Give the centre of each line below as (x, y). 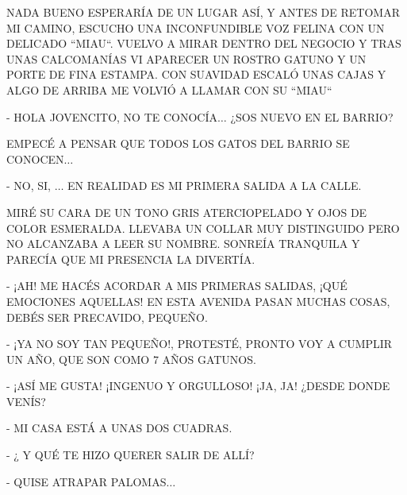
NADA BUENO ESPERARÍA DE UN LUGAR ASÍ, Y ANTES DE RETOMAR (203, 12)
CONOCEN (35, 159)
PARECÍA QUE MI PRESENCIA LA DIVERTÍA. (131, 259)
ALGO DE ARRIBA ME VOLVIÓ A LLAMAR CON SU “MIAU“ (169, 89)
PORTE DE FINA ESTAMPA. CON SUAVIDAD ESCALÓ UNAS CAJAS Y (196, 74)
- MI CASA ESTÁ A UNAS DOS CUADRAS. (119, 428)
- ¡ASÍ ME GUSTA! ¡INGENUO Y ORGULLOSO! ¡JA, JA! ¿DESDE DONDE (198, 386)
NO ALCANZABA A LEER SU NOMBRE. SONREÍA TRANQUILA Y (183, 244)
